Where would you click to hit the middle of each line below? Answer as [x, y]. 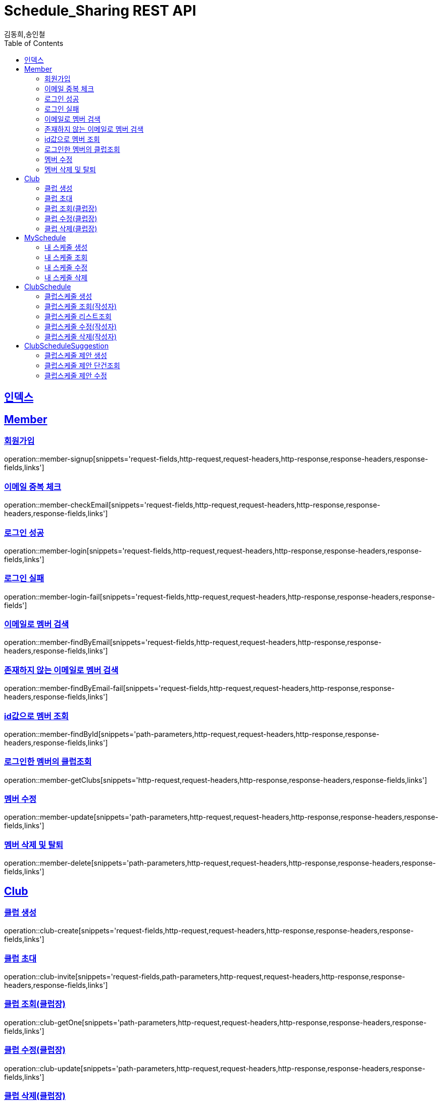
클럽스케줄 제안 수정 [76, 375]
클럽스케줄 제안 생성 [76, 355]
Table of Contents [34, 43]
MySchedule [45, 237]
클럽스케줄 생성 [68, 296]
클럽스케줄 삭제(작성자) [81, 336]
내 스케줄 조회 [66, 257]
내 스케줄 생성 [66, 247]
